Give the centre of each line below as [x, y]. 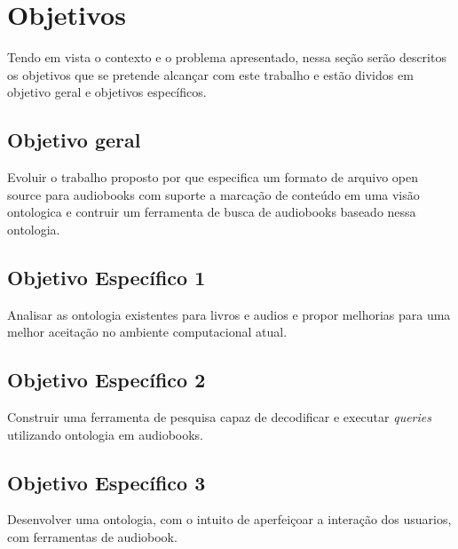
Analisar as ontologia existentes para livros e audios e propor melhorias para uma [229, 314]
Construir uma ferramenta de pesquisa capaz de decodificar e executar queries [219, 417]
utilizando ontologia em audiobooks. [106, 434]
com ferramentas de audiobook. [92, 537]
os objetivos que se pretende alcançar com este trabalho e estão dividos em [210, 74]
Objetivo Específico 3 [107, 482]
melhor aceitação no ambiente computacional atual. [147, 332]
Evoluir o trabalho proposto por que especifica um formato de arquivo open [213, 177]
